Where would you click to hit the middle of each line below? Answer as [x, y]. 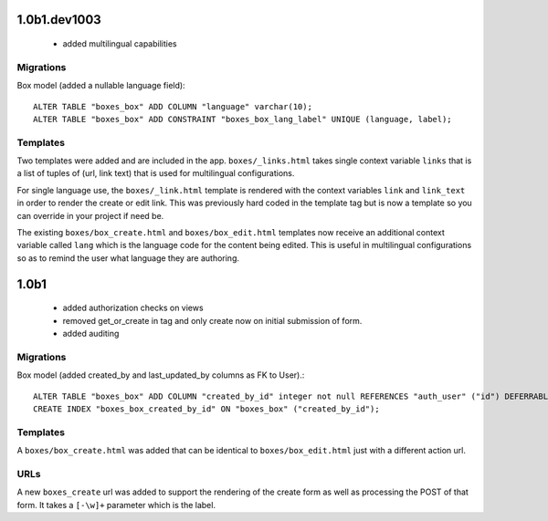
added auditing [91, 333]
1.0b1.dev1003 [59, 20]
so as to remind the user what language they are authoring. [128, 258]
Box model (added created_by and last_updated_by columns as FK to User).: [161, 375]
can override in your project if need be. [90, 215]
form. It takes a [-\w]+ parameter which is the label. [116, 505]
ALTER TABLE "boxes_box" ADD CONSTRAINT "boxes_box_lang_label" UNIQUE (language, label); [242, 119]
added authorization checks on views [133, 308]
